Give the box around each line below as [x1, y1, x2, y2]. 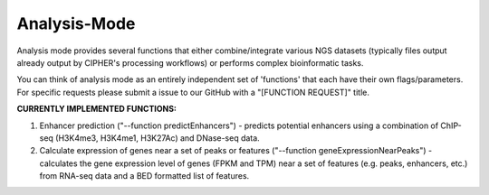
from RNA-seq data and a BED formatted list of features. [39, 171, 250, 181]
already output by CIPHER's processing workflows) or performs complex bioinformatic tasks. [16, 57, 364, 68]
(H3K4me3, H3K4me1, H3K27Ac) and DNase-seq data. [55, 132, 260, 144]
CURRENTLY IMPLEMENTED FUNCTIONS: [16, 104, 177, 115]
